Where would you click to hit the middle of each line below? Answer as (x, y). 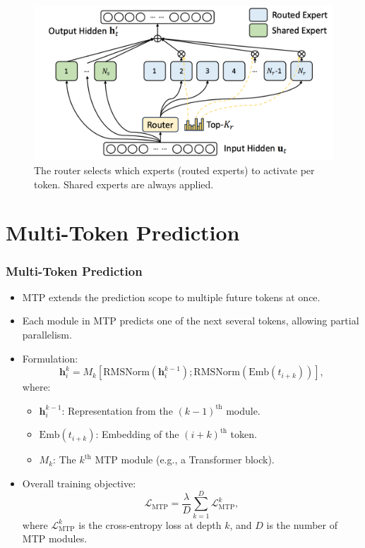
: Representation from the (117, 410)
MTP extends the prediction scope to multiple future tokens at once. (171, 297)
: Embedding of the (137, 434)
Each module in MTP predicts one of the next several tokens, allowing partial (191, 321)
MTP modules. (55, 538)
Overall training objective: (79, 483)
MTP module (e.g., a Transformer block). (185, 459)
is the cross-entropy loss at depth (150, 524)
